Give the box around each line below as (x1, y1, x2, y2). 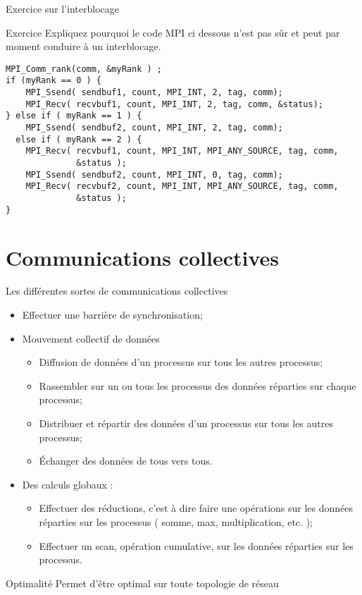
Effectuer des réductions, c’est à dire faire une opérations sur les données (39, 501, 354, 515)
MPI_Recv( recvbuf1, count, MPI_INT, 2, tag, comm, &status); (25, 99, 324, 109)
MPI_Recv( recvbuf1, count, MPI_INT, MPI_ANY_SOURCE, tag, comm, (25, 146, 339, 157)
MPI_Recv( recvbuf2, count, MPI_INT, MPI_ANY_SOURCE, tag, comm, (25, 181, 339, 192)
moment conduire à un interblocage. (6, 39, 161, 54)
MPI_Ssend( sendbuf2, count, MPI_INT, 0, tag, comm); (25, 169, 283, 180)
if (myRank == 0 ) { (6, 75, 102, 86)
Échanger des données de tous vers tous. (39, 453, 213, 468)
